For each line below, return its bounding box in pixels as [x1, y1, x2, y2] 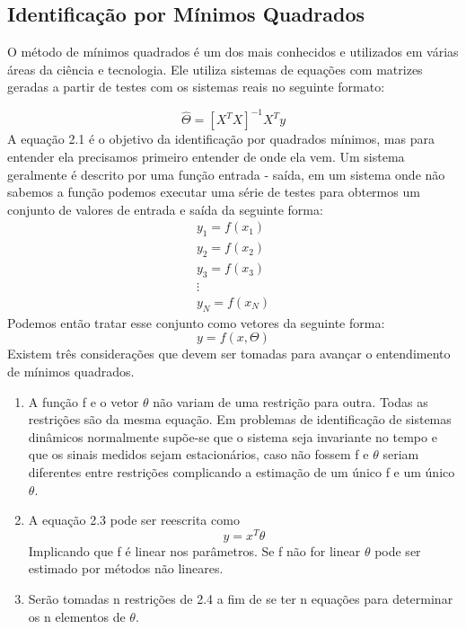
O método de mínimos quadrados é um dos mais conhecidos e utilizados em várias [7, 42, 459, 61]
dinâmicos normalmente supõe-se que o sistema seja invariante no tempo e [28, 427, 437, 446]
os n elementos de [28, 607, 126, 625]
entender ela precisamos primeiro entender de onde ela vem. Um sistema [7, 147, 405, 166]
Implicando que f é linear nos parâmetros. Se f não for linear [28, 541, 361, 560]
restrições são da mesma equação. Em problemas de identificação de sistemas [28, 410, 452, 429]
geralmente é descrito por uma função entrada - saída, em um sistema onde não [7, 164, 445, 183]
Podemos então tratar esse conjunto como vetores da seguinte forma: [7, 313, 385, 332]
